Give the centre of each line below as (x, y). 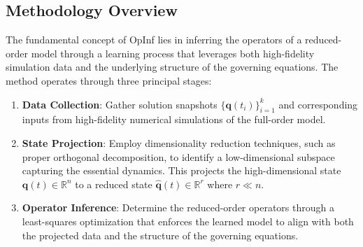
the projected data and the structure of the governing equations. (160, 235)
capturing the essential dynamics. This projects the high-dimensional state (181, 170)
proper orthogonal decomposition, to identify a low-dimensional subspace (178, 156)
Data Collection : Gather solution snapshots (120, 104)
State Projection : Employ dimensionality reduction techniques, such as (179, 142)
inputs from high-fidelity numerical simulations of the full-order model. (174, 119)
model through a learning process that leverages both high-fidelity (173, 53)
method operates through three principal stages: (109, 80)
